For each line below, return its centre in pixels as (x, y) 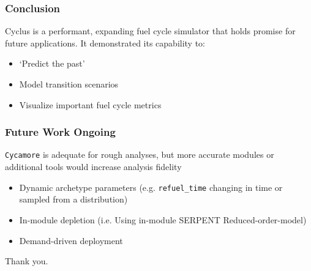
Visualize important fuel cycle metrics (90, 104)
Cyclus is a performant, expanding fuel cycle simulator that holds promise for (150, 31)
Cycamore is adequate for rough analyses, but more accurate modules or (140, 154)
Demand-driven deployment (71, 240)
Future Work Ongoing (60, 132)
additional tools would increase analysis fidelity (93, 167)
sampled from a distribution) (73, 199)
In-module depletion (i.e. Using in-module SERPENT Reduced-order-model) (163, 219)
